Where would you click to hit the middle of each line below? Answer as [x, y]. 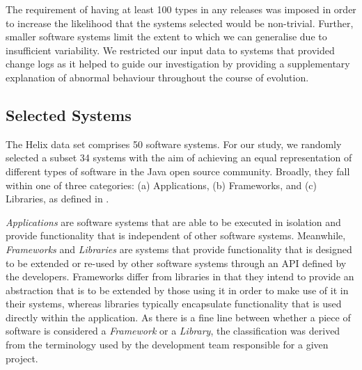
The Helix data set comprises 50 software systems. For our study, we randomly [174, 144]
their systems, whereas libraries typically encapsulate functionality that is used [174, 304]
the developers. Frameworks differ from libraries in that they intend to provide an [180, 276]
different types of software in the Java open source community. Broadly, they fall [178, 171]
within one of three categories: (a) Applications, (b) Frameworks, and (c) [162, 185]
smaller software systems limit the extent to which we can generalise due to [166, 37]
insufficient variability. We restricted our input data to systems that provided [170, 50]
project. [22, 358]
